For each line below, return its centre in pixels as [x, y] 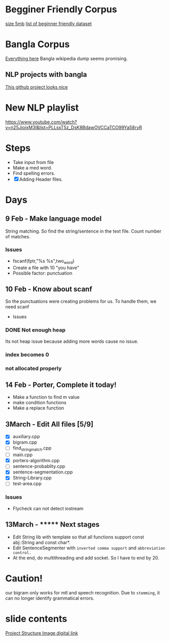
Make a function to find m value [46, 397]
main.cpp [23, 455]
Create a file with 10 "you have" [46, 267]
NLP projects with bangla [46, 75]
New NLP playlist [42, 107]
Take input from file [33, 162]
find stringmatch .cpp [32, 449]
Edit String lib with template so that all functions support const [78, 537]
